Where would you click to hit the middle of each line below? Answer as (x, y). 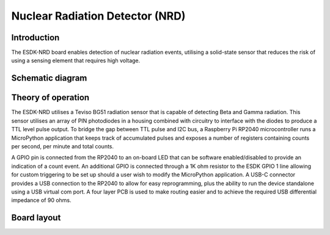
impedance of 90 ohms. (41, 200)
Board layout (36, 218)
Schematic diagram (49, 78)
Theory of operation (50, 98)
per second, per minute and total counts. (63, 146)
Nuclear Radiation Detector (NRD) (98, 16)
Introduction (35, 38)
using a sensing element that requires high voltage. (76, 60)
